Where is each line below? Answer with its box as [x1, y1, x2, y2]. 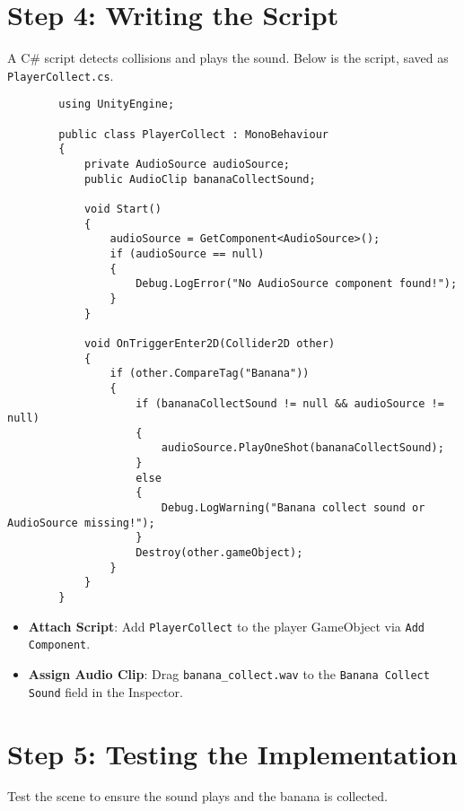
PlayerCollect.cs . [7, 65, 114, 84]
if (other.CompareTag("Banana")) [109, 367, 310, 380]
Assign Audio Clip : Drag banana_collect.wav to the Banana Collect [28, 665, 430, 683]
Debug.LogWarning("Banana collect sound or [161, 501, 425, 515]
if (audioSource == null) [109, 247, 265, 260]
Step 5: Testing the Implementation [7, 735, 458, 772]
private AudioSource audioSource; [83, 158, 290, 170]
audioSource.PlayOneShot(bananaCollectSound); [161, 441, 444, 455]
